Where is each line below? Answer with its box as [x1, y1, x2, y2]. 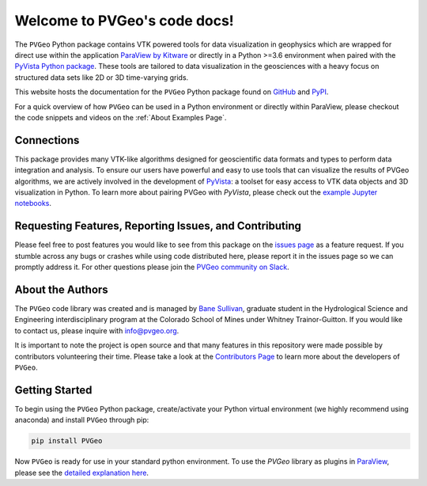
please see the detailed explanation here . [14, 468, 149, 477]
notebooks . [14, 199, 51, 208]
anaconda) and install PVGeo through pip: [14, 416, 149, 425]
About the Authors [14, 283, 108, 296]
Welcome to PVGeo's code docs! [14, 12, 235, 29]
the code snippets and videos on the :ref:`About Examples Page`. [14, 112, 227, 122]
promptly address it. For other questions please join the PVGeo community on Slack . [14, 262, 289, 272]
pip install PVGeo [31, 436, 103, 446]
